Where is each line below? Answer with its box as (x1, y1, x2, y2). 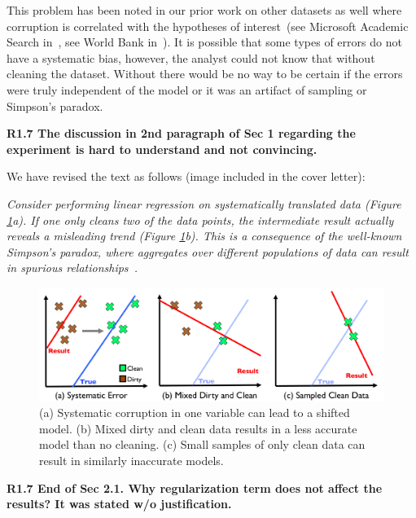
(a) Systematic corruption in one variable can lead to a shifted (39, 404, 350, 421)
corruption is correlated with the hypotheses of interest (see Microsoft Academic (7, 17, 409, 34)
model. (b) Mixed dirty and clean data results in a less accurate (39, 419, 357, 437)
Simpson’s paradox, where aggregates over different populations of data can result (7, 243, 409, 260)
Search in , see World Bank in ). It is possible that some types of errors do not (7, 33, 402, 50)
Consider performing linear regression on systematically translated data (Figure (7, 195, 401, 212)
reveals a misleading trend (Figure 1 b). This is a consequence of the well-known (7, 227, 402, 244)
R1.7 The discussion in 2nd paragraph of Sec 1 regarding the (7, 125, 356, 142)
